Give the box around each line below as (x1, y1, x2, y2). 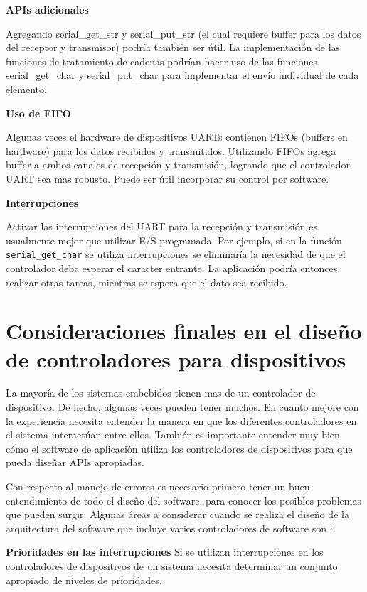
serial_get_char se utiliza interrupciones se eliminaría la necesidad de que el (6, 247, 346, 262)
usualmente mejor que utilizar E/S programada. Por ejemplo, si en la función (6, 232, 342, 247)
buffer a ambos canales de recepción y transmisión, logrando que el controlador (6, 157, 350, 172)
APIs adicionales (6, 2, 89, 16)
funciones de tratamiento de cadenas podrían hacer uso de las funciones (6, 53, 318, 68)
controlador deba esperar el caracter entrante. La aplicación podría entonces (6, 260, 338, 275)
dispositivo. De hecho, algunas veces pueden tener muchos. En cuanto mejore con (6, 399, 359, 414)
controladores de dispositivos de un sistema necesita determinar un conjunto (6, 559, 338, 573)
